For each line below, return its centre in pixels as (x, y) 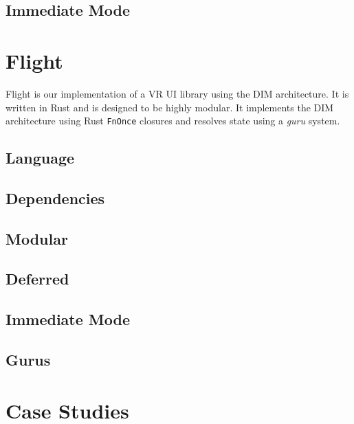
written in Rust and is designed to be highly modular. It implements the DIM (170, 107)
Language (40, 158)
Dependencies (55, 198)
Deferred (37, 279)
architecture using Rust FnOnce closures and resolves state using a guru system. (173, 121)
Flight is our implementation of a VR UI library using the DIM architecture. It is (177, 93)
